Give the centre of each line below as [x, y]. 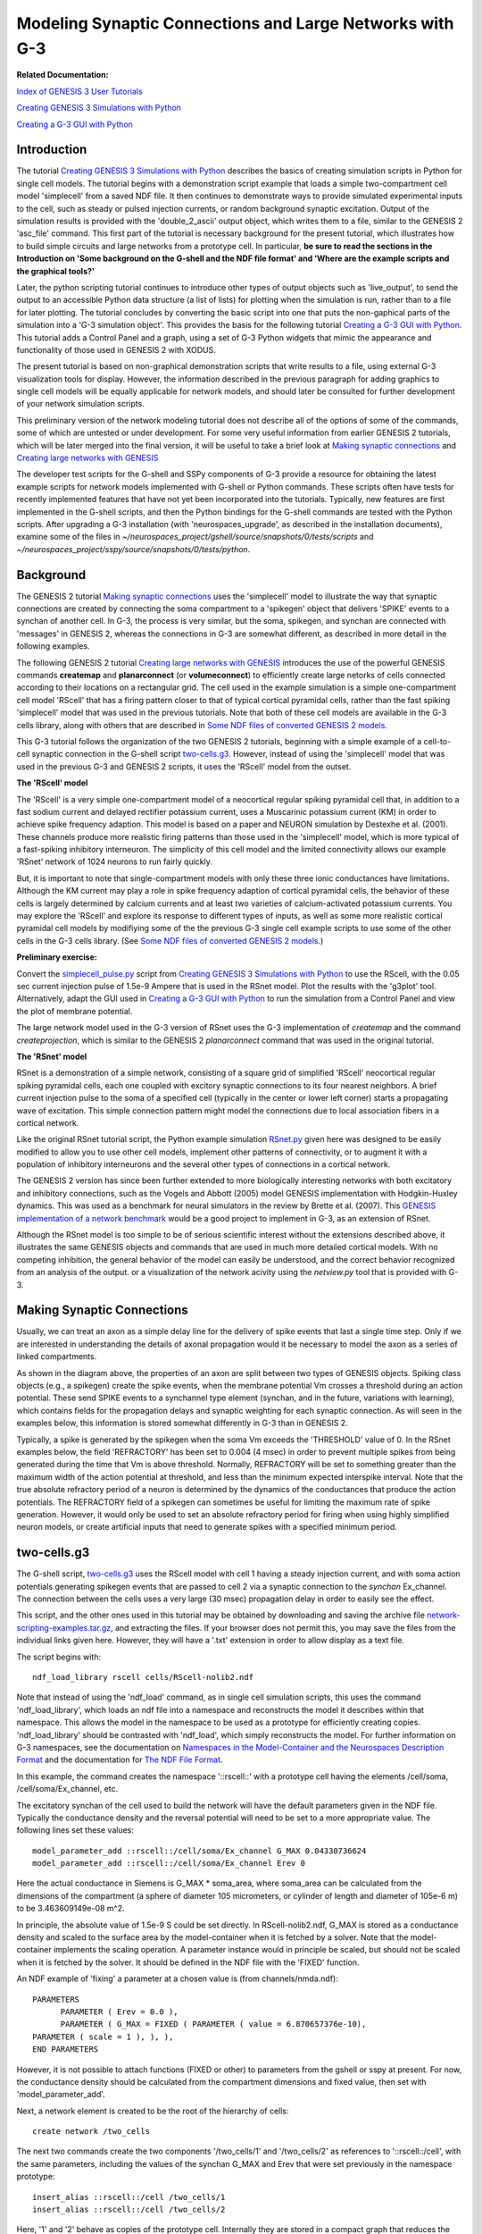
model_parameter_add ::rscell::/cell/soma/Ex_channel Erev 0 [169, 1864]
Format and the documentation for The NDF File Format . [120, 1759]
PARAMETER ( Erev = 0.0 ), [119, 2011]
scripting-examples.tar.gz [64, 1627]
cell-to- [437, 741]
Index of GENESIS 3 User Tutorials [79, 91]
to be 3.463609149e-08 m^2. [71, 1909]
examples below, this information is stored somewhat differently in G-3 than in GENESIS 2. [182, 1423]
